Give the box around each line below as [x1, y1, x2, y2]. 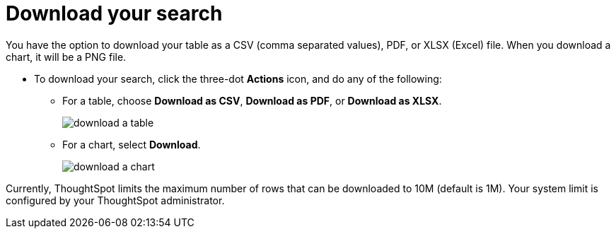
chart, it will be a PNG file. [6, 50, 127, 63]
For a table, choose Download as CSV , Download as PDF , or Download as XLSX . [62, 94, 442, 107]
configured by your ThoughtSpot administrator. [6, 194, 225, 206]
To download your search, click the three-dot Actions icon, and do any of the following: [34, 72, 442, 85]
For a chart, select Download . [62, 138, 201, 151]
